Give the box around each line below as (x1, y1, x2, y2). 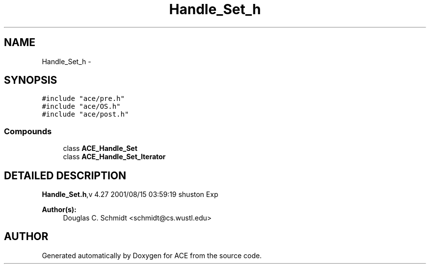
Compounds (4, 126, 52, 136)
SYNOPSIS (4, 74, 57, 87)
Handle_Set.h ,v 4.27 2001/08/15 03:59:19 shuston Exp (42, 190, 218, 199)
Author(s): (42, 205, 77, 214)
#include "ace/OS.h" (42, 102, 121, 111)
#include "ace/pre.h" (42, 95, 125, 103)
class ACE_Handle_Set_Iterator (63, 152, 166, 161)
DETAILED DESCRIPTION (4, 169, 127, 182)
